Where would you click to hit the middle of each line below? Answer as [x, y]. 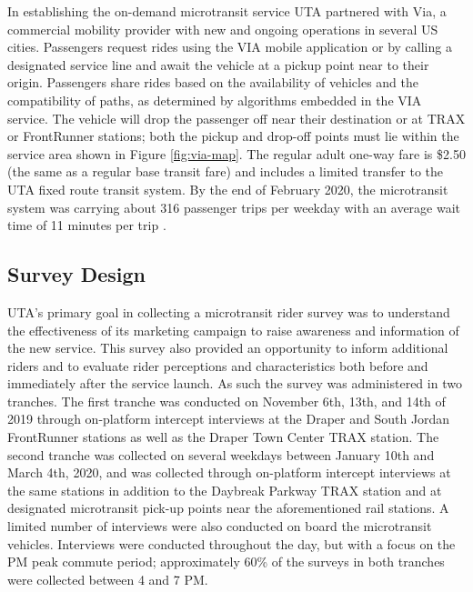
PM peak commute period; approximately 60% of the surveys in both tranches [226, 562]
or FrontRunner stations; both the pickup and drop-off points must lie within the [233, 136]
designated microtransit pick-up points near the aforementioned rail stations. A [228, 508]
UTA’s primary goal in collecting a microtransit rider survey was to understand [229, 311]
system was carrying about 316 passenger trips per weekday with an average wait [234, 207]
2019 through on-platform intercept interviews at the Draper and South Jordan [229, 419]
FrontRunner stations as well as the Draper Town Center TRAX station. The [223, 437]
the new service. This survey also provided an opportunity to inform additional [228, 348]
